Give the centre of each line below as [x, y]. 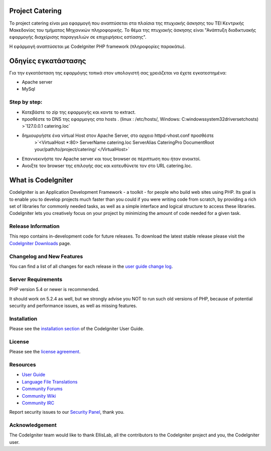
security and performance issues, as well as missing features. [73, 306]
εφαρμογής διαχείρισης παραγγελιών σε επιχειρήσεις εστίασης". [78, 37]
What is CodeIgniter [41, 180]
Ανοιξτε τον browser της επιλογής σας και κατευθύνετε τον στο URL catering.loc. [107, 166]
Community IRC [38, 403]
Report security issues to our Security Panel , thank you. [67, 412]
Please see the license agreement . [45, 352]
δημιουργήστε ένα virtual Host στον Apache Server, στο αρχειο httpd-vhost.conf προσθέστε [118, 135]
